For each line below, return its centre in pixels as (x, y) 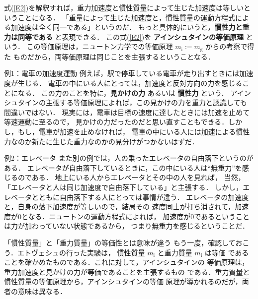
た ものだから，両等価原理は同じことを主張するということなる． (109, 56)
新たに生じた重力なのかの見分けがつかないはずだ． (115, 141)
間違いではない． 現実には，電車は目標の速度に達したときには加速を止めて (127, 112)
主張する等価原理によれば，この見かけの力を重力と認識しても (146, 102)
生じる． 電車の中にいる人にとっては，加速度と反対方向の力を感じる (130, 83)
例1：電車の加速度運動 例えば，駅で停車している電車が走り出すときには (122, 73)
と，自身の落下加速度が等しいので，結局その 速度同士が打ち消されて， (120, 207)
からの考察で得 (230, 46)
